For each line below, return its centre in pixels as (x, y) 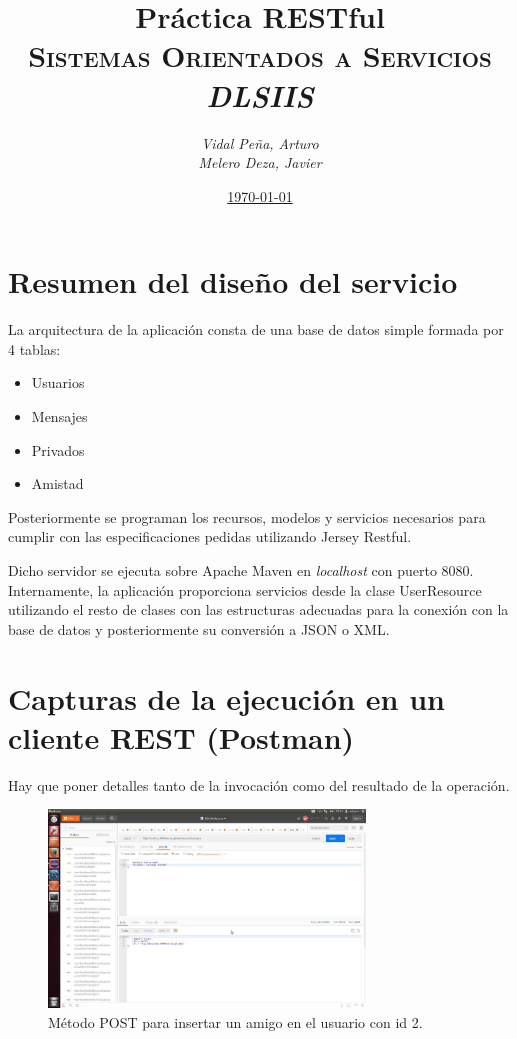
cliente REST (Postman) (181, 736)
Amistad (57, 483)
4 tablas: (34, 348)
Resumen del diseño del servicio (233, 281)
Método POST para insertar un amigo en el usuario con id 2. (235, 1021)
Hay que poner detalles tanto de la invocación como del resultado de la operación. (259, 784)
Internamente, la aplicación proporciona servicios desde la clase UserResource (245, 589)
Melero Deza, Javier (260, 162)
